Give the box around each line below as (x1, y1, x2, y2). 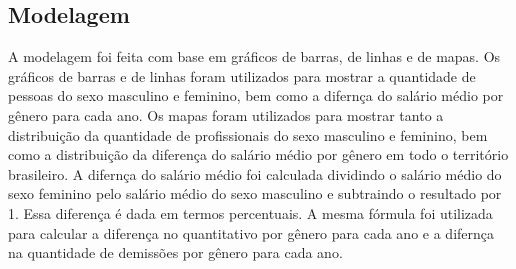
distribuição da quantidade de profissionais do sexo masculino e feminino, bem (8, 124, 488, 145)
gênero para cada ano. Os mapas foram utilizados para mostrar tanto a (8, 104, 444, 125)
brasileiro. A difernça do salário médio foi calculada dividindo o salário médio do (8, 163, 502, 184)
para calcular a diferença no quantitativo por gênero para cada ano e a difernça (8, 222, 495, 243)
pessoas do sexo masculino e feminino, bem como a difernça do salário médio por (8, 85, 504, 106)
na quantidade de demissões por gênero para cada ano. (8, 242, 343, 263)
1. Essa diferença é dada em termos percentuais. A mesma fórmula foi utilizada (8, 202, 493, 223)
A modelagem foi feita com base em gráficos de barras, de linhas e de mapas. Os (8, 46, 501, 67)
